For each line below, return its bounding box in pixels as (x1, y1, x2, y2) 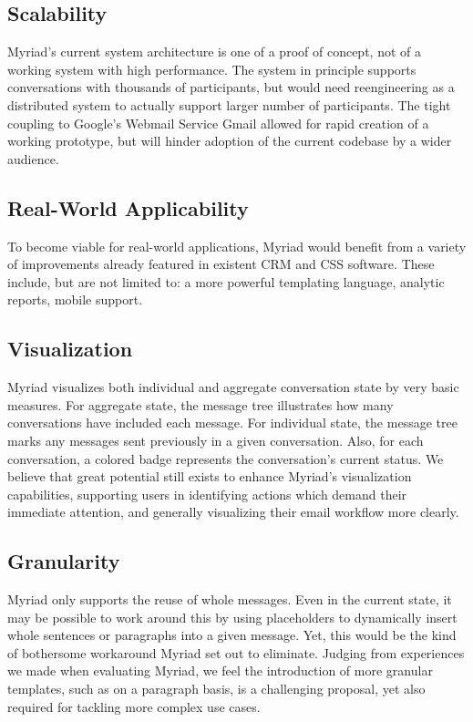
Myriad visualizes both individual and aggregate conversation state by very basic (7, 377, 459, 397)
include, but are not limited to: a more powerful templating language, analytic (7, 272, 445, 291)
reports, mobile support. (7, 290, 143, 309)
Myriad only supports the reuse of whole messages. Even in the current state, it (7, 590, 452, 609)
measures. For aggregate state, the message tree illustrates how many (7, 395, 394, 414)
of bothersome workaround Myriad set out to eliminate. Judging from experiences (7, 643, 465, 662)
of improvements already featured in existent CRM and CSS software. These (7, 254, 435, 273)
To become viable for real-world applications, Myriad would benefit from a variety (7, 236, 467, 255)
